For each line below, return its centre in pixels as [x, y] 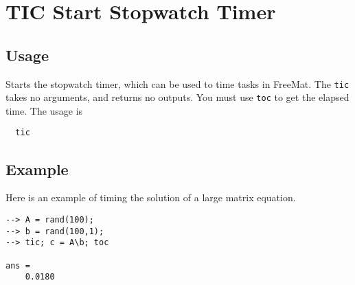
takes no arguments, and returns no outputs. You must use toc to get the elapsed [177, 97]
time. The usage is [44, 110]
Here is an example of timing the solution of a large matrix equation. [151, 197]
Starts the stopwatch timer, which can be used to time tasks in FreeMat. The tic [177, 83]
